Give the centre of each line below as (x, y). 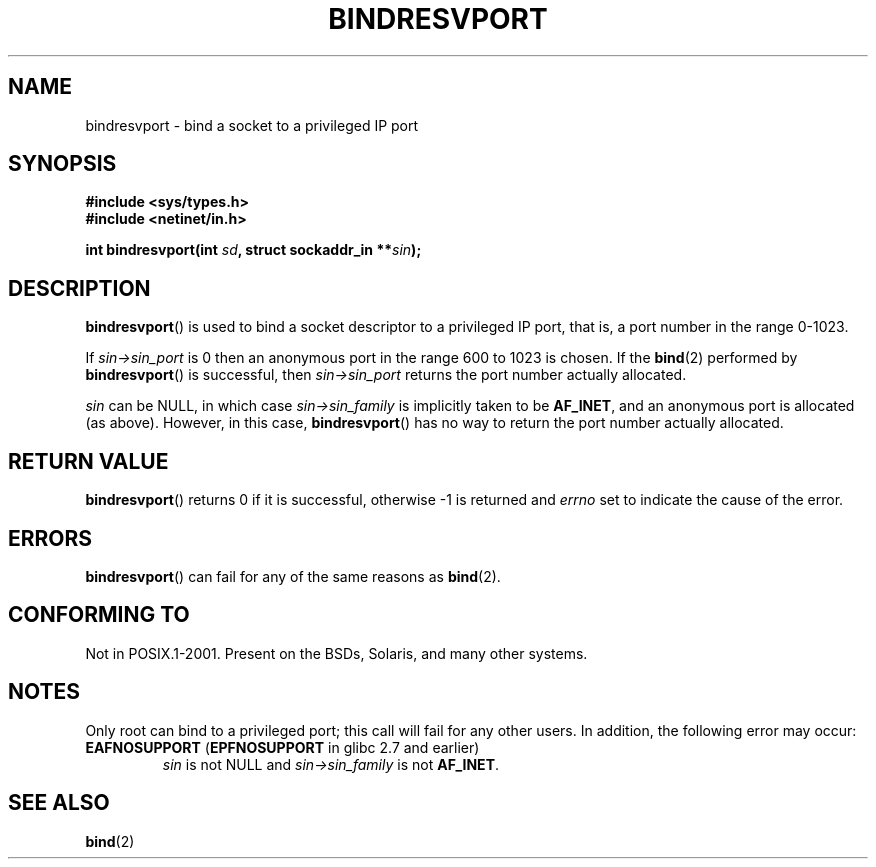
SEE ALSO (59, 803)
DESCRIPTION (79, 288)
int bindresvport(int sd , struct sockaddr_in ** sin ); (253, 250)
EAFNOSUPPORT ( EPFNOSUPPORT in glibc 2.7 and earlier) (282, 747)
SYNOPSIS (62, 164)
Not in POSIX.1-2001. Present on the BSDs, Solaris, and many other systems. (336, 653)
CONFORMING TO (99, 615)
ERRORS (50, 538)
